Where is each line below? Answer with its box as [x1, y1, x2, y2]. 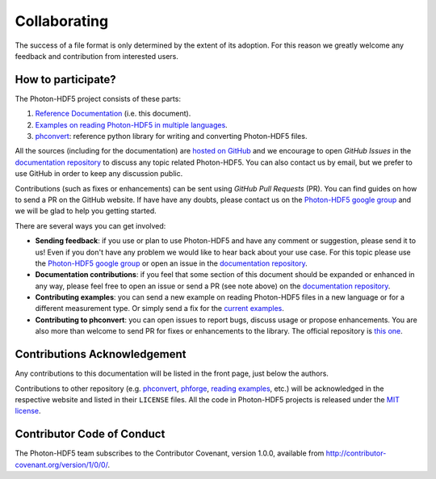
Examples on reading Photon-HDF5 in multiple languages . [35, 120, 228, 129]
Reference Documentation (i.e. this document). [35, 109, 191, 119]
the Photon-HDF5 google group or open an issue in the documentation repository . [35, 258, 308, 268]
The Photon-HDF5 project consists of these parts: [15, 94, 182, 103]
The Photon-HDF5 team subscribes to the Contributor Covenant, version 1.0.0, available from [15, 448, 325, 458]
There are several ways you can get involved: [15, 221, 166, 230]
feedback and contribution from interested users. [15, 51, 179, 61]
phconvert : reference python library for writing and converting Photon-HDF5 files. [35, 132, 308, 141]
